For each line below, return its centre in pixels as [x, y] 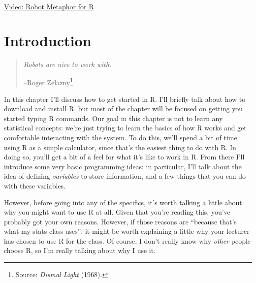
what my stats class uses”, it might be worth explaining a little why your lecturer [127, 231]
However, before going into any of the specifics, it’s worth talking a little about [123, 202]
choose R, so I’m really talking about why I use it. [80, 250]
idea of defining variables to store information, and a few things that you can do [125, 176]
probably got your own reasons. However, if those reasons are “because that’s [120, 221]
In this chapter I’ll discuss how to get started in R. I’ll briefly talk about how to [125, 99]
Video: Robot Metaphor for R [49, 6]
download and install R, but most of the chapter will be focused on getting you [124, 109]
